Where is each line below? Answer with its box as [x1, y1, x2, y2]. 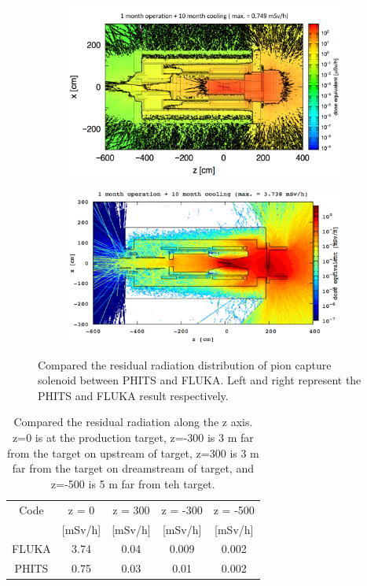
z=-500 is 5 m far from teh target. [51, 475, 215, 491]
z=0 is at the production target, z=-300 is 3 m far [13, 429, 254, 446]
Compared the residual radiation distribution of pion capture [38, 356, 332, 373]
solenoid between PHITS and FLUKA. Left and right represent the [38, 372, 361, 388]
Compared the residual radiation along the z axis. [13, 414, 253, 430]
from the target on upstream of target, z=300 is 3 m [7, 444, 259, 461]
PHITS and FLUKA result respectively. [38, 387, 229, 403]
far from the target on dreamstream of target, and [12, 460, 254, 477]
